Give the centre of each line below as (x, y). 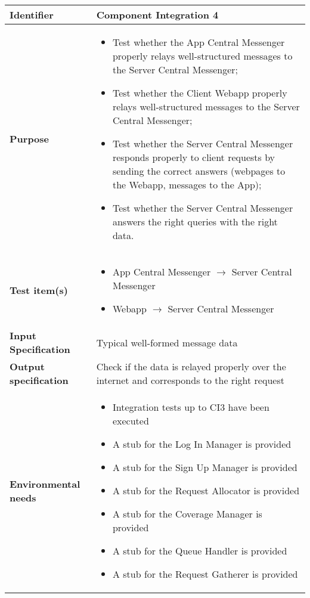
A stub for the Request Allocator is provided (206, 490)
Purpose (30, 139)
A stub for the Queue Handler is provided (200, 551)
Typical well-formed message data (167, 342)
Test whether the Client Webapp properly (200, 93)
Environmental (45, 484)
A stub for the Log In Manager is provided (202, 444)
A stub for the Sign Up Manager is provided (205, 467)
